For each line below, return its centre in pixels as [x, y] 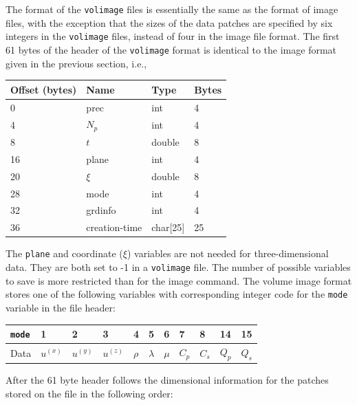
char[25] [168, 227]
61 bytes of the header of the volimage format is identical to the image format [171, 49]
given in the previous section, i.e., [76, 63]
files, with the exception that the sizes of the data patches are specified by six [169, 22]
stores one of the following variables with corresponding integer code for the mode [177, 294]
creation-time [114, 227]
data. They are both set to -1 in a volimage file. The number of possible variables [178, 267]
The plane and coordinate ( [64, 253]
